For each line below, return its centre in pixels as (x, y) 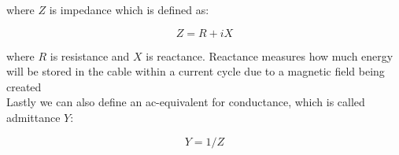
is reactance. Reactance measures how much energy (270, 55)
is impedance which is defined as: (129, 9)
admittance (33, 117)
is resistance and (90, 55)
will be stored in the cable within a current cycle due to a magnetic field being (196, 71)
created (24, 86)
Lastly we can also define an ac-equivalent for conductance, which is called (186, 102)
